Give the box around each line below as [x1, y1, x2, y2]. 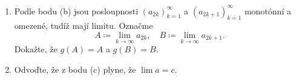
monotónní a [244, 4, 291, 17]
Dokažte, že [14, 43, 58, 55]
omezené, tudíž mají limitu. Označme [14, 19, 153, 32]
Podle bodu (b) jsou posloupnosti [14, 4, 139, 17]
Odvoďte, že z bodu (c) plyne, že [14, 63, 136, 75]
